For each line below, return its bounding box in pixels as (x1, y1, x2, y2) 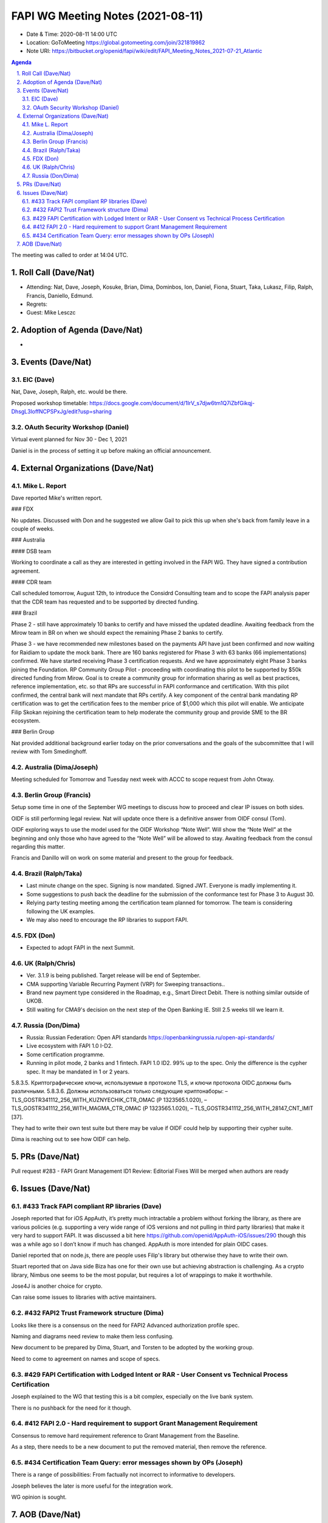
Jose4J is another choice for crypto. (11, 1282, 103, 1290)
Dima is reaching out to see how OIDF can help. (11, 1136, 131, 1143)
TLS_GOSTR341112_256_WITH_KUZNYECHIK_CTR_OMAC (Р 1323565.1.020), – (11, 1096, 207, 1103)
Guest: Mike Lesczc (26, 309, 76, 316)
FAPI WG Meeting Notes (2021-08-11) (11, 9, 203, 23)
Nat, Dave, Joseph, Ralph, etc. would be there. (11, 388, 128, 395)
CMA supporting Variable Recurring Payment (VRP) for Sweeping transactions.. (26, 980, 225, 988)
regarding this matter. (11, 843, 65, 850)
